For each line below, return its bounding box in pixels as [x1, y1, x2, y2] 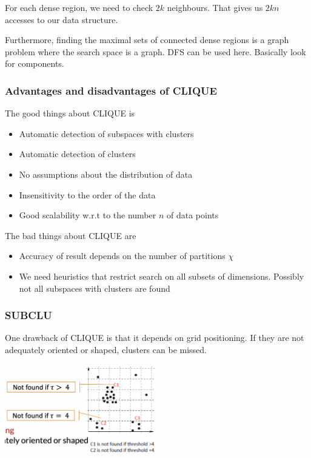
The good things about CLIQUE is [5, 107, 135, 120]
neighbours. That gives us [167, 1, 263, 13]
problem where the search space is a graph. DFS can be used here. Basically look [5, 45, 306, 58]
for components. [5, 57, 64, 70]
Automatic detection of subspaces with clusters [19, 127, 194, 140]
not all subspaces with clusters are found [19, 281, 170, 294]
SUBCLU [5, 308, 52, 323]
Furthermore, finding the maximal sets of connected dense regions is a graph [5, 33, 289, 46]
